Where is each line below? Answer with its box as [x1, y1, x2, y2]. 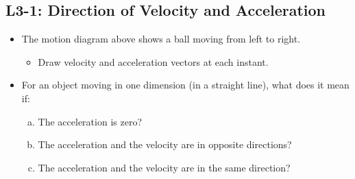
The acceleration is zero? [38, 114, 142, 128]
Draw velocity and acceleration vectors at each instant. [38, 54, 269, 69]
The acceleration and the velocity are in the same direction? [38, 160, 291, 174]
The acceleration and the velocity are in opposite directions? [38, 137, 292, 152]
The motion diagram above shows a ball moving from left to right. [21, 32, 301, 46]
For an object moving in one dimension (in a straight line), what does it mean [21, 77, 350, 92]
